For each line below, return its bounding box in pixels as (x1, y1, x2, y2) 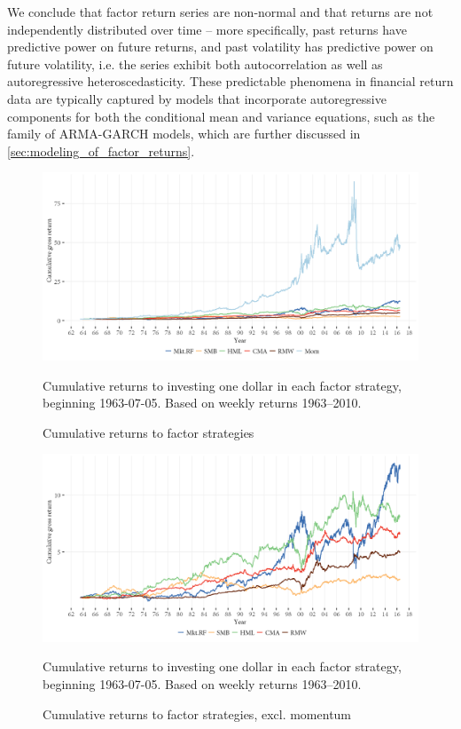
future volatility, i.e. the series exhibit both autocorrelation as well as (7, 54, 383, 73)
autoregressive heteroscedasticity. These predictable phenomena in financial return (7, 72, 454, 91)
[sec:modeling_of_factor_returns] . (7, 141, 195, 160)
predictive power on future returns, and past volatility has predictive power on (7, 37, 434, 56)
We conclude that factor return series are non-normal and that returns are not (7, 3, 434, 20)
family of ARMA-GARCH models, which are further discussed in (7, 124, 361, 143)
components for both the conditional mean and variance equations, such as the (7, 107, 435, 125)
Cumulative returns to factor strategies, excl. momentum (43, 704, 352, 723)
